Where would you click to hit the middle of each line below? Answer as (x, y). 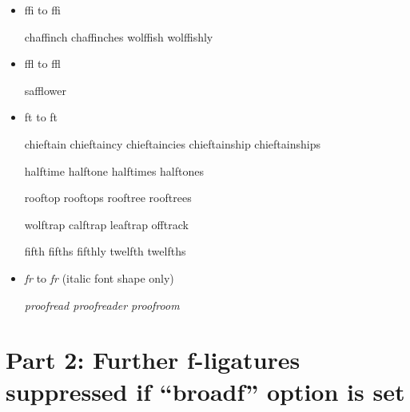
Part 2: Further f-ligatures (153, 360)
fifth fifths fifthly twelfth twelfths (105, 251)
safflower (46, 90)
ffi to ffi (42, 10)
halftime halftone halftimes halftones (114, 170)
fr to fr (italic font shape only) (99, 277)
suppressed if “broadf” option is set (205, 391)
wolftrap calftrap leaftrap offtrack (106, 224)
